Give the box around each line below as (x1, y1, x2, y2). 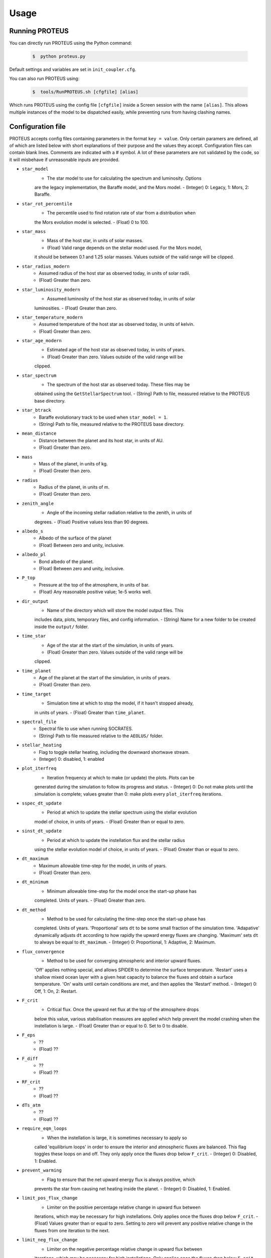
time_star (22, 633, 46, 639)
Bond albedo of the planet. (39, 559, 94, 565)
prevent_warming (22, 1167, 62, 1173)
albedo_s (22, 528, 44, 534)
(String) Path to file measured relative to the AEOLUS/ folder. (39, 733, 164, 739)
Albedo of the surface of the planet (39, 535, 111, 541)
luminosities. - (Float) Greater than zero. (34, 305, 117, 311)
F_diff (22, 1056, 38, 1061)
